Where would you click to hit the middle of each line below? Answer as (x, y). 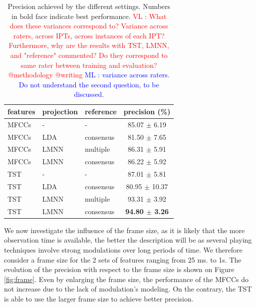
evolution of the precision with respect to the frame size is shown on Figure (119, 269)
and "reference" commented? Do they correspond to (89, 55)
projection (60, 111)
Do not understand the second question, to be (89, 84)
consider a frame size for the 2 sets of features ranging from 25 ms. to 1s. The (123, 259)
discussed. (89, 94)
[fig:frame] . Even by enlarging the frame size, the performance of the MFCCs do (126, 279)
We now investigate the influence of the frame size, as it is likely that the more (125, 230)
